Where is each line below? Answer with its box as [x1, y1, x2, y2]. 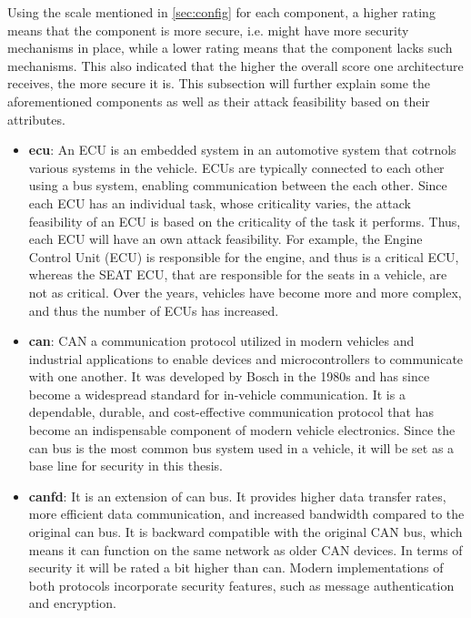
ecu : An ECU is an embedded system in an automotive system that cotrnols [28, 140, 456, 159]
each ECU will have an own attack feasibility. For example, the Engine [28, 229, 423, 248]
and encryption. [28, 593, 116, 613]
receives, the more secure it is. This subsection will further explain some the [7, 74, 431, 93]
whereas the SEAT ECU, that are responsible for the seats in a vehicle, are [28, 265, 447, 284]
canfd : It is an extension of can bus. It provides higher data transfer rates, [28, 486, 446, 505]
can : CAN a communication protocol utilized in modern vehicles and [28, 331, 415, 350]
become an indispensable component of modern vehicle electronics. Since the [28, 420, 456, 440]
